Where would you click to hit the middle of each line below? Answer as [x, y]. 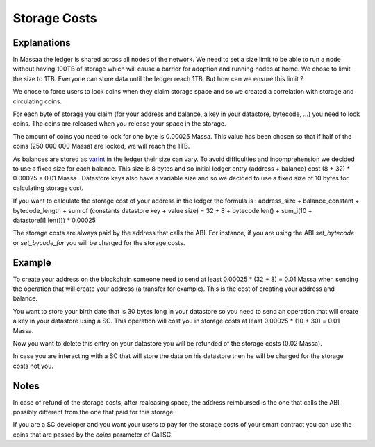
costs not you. [33, 366]
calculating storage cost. [48, 188]
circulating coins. [37, 101]
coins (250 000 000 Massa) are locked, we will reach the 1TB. [101, 146]
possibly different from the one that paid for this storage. [94, 412]
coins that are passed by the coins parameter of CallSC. [93, 435]
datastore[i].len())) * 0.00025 [55, 220]
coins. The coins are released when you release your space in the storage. [119, 124]
